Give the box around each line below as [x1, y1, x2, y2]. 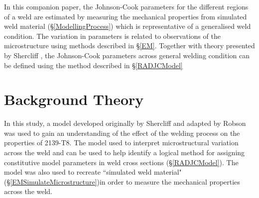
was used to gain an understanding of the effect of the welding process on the [4, 127, 240, 138]
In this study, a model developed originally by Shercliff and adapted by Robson [4, 118, 246, 128]
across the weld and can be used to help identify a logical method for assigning [4, 147, 245, 158]
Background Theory [4, 89, 144, 109]
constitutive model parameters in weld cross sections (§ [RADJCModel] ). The [4, 157, 239, 167]
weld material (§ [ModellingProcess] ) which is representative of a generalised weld [4, 21, 251, 31]
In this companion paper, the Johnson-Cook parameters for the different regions [4, 1, 249, 11]
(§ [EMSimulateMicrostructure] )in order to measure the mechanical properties [4, 176, 240, 187]
